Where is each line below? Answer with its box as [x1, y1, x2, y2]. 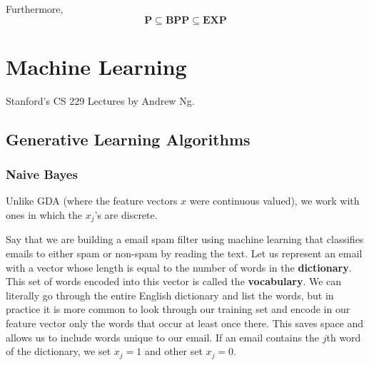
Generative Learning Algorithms [6, 128, 251, 150]
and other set [144, 344, 203, 359]
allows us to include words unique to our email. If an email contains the [6, 329, 320, 344]
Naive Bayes [6, 165, 78, 183]
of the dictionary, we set [6, 344, 111, 359]
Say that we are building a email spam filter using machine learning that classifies [6, 232, 364, 247]
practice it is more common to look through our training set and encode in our [6, 302, 350, 317]
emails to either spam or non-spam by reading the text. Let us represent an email [6, 245, 363, 260]
